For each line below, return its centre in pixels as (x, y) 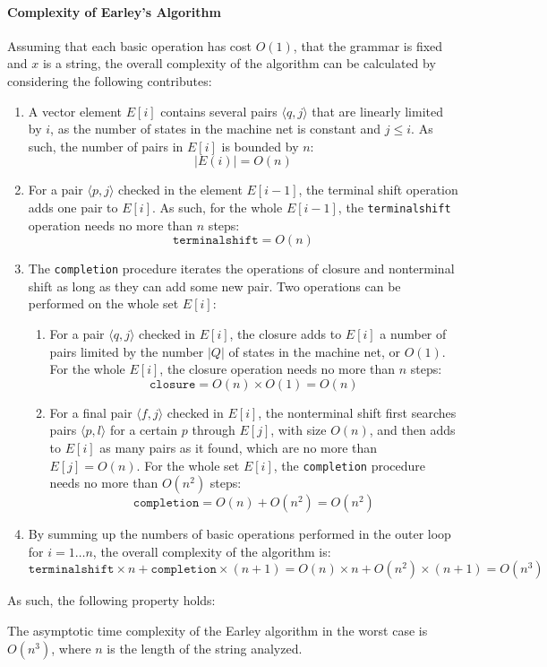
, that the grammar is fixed (368, 45)
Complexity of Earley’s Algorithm (114, 11)
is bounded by (260, 146)
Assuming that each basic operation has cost (130, 45)
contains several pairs (219, 111)
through (214, 430)
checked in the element (180, 190)
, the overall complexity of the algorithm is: (212, 551)
